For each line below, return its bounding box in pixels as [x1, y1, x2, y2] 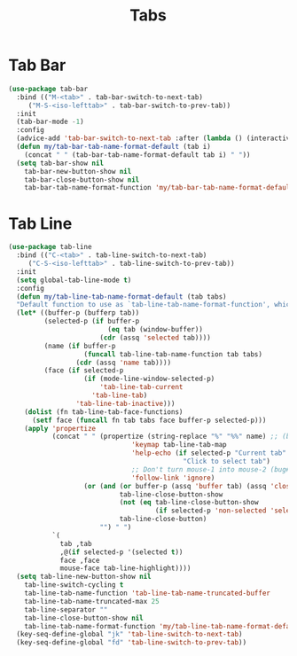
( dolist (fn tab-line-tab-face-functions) [24, 407, 184, 417]
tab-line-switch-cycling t [24, 581, 124, 590]
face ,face [59, 556, 100, 565]
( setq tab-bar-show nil [16, 159, 104, 168]
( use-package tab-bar [8, 84, 89, 93]
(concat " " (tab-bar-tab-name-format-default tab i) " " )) [24, 150, 251, 160]
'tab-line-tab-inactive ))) [75, 399, 176, 408]
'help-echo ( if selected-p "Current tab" [130, 449, 287, 457]
